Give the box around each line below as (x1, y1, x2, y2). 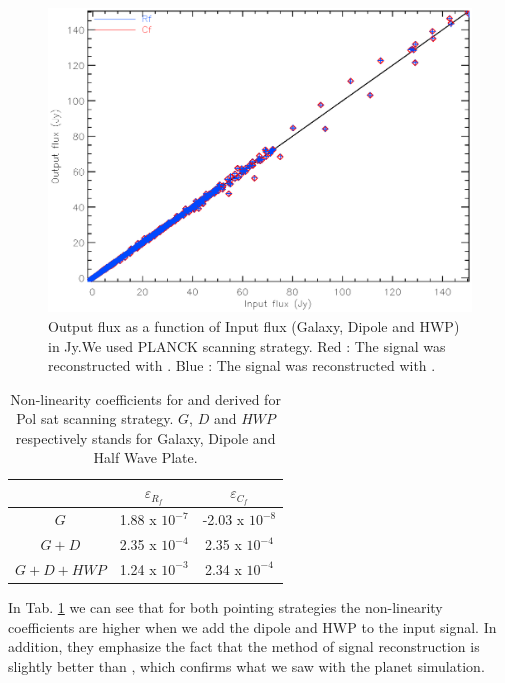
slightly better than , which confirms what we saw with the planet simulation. (8, 655, 485, 676)
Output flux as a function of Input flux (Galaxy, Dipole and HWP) (48, 315, 460, 336)
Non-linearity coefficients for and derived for (10, 388, 281, 409)
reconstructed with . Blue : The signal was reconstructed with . (48, 355, 436, 376)
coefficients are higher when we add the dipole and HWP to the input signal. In (8, 616, 497, 637)
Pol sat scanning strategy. (16, 408, 174, 429)
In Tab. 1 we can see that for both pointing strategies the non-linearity (8, 596, 443, 617)
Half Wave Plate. (93, 447, 198, 468)
